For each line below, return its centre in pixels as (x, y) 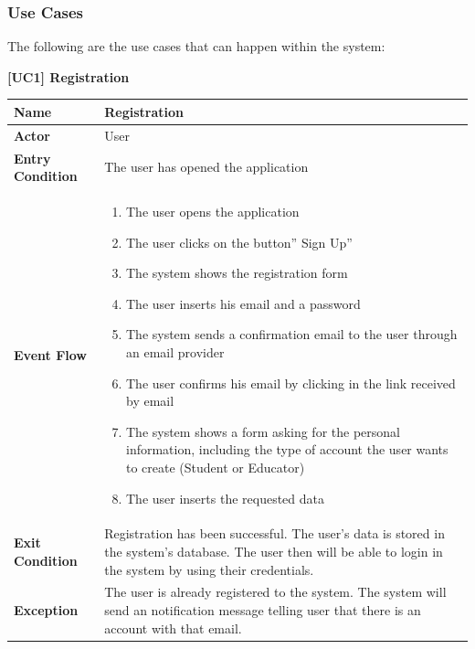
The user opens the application (212, 212)
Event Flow (50, 354)
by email (150, 401)
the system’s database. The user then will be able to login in (274, 551)
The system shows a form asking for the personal (263, 431)
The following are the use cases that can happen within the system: (196, 46)
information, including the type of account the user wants (287, 449)
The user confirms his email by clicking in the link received (290, 383)
